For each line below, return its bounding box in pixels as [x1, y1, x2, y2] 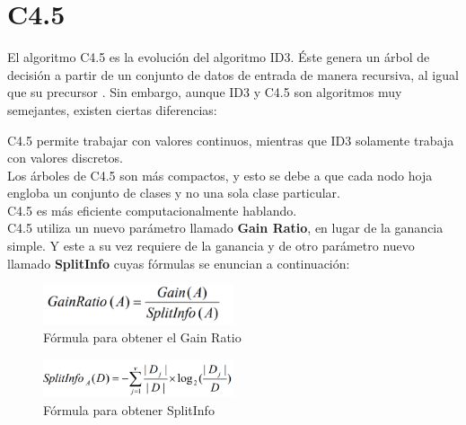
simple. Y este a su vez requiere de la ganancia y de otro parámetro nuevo [7, 236, 415, 255]
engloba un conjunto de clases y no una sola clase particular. [7, 183, 340, 202]
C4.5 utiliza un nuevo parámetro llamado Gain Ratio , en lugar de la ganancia [7, 218, 444, 237]
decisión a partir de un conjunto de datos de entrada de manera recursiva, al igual [7, 65, 459, 84]
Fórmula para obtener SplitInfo [43, 400, 215, 419]
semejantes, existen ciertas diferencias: [7, 100, 217, 119]
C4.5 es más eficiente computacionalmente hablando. [7, 200, 297, 219]
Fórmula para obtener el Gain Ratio [43, 328, 242, 347]
